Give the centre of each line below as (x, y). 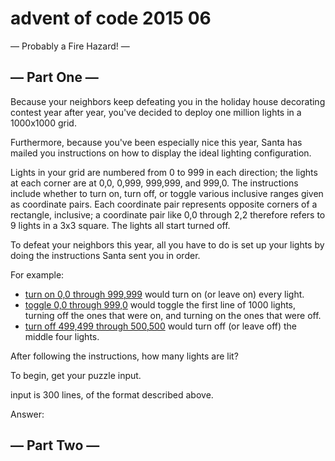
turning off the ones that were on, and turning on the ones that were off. (173, 315)
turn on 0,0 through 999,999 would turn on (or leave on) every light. (164, 294)
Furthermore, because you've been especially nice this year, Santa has (156, 142)
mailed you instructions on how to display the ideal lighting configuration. (161, 153)
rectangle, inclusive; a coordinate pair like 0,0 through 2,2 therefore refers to (168, 214)
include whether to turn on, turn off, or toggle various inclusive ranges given (167, 193)
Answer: (27, 414)
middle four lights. (62, 336)
